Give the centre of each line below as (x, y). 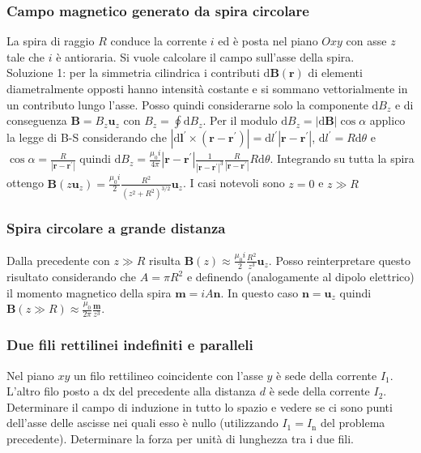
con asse (366, 41)
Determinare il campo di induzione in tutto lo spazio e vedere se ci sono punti (200, 406)
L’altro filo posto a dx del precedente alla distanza (132, 391)
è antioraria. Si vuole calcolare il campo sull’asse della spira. (205, 56)
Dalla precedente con (58, 260)
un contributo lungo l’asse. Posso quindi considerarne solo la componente (187, 104)
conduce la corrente (159, 41)
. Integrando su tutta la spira (342, 158)
